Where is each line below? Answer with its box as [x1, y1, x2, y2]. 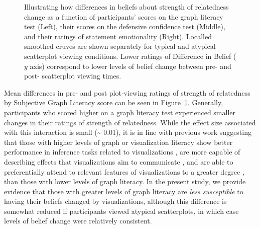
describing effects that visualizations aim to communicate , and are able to [4, 156, 233, 167]
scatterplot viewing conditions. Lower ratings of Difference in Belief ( [24, 50, 236, 61]
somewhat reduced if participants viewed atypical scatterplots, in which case [4, 205, 239, 216]
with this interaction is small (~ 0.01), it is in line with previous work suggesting [4, 127, 251, 137]
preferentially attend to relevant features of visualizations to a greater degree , [4, 166, 244, 177]
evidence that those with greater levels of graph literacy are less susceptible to [4, 186, 243, 196]
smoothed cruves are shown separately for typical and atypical [24, 41, 216, 51]
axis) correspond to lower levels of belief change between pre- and [30, 60, 231, 71]
